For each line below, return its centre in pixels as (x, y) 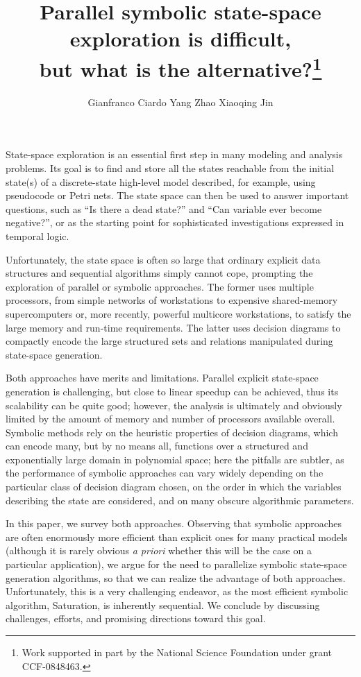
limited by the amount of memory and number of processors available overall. (170, 419)
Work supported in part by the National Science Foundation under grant (177, 652)
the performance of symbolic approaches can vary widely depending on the (165, 473)
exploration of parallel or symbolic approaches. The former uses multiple (160, 286)
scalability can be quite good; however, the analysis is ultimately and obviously (174, 405)
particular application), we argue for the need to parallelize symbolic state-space (176, 564)
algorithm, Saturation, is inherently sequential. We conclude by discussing (163, 605)
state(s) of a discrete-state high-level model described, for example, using (161, 181)
